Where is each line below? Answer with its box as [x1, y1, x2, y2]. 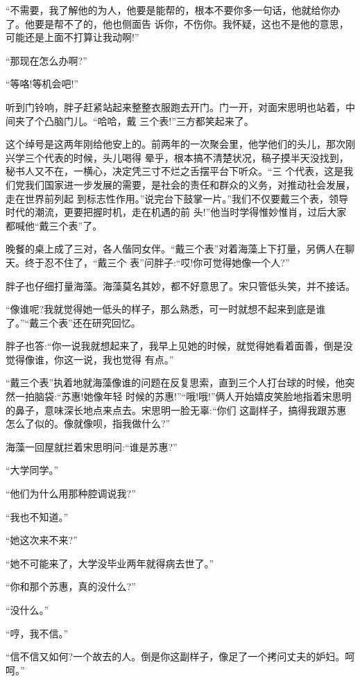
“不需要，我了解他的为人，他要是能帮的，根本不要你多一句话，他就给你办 [6, 3, 341, 17]
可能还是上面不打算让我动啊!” [6, 30, 139, 44]
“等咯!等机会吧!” [6, 76, 78, 91]
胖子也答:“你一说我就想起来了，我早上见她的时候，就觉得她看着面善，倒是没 [6, 338, 353, 353]
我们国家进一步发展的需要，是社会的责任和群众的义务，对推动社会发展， [24, 177, 355, 191]
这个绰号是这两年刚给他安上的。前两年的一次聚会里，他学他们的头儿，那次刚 [6, 137, 355, 151]
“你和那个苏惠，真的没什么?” [6, 579, 136, 594]
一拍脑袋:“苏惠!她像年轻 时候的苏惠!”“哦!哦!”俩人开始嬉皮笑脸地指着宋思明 [15, 389, 352, 404]
